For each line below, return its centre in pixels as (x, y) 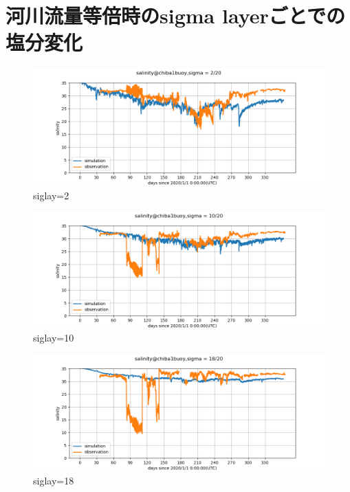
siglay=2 (51, 195)
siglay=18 (54, 481)
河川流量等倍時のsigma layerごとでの (175, 15)
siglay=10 (54, 338)
